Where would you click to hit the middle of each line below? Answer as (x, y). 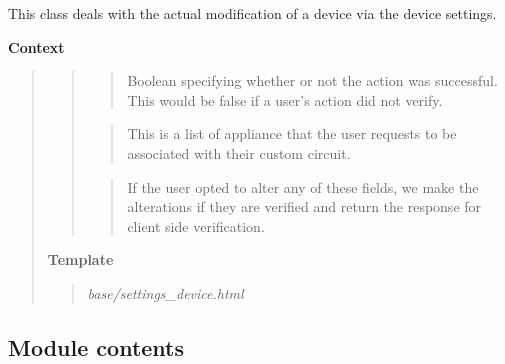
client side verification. (196, 225)
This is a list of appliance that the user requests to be (292, 133)
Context (36, 46)
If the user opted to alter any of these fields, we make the (303, 186)
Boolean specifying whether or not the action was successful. (312, 80)
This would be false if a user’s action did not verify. (285, 99)
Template (80, 259)
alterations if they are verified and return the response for (304, 206)
